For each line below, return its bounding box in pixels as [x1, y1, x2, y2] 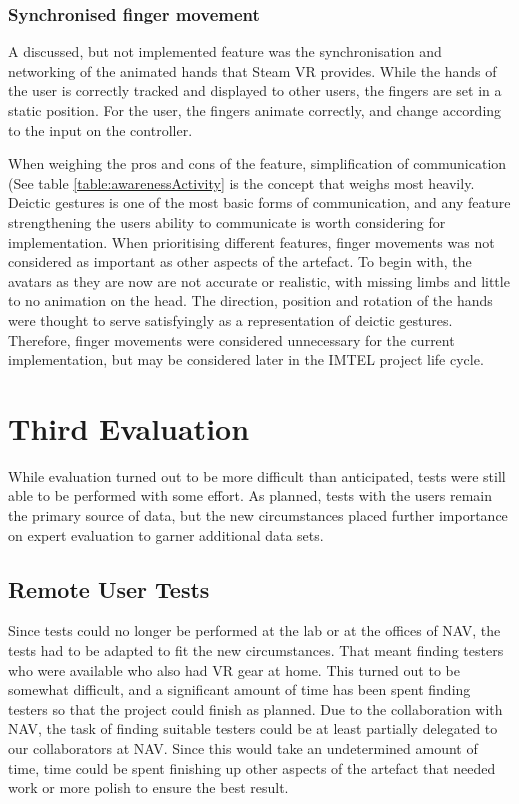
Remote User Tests [8, 573, 210, 604]
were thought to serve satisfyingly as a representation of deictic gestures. [8, 309, 453, 330]
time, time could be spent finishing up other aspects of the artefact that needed [8, 757, 496, 778]
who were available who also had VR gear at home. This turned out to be [8, 659, 460, 680]
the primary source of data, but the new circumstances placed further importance [8, 505, 508, 526]
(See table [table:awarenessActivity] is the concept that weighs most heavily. [8, 172, 475, 193]
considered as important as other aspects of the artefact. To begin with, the [8, 251, 472, 272]
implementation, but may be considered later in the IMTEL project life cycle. [8, 349, 484, 370]
